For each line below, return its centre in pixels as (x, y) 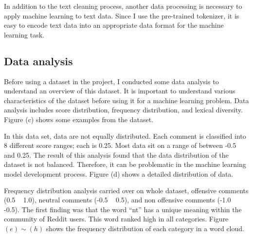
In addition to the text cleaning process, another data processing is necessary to (123, 6)
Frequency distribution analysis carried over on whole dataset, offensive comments (126, 190)
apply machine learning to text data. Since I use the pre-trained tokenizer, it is (122, 15)
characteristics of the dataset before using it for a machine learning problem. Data (126, 100)
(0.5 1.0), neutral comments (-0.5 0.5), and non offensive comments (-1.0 (117, 200)
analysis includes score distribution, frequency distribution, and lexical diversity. (123, 110)
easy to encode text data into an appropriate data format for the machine (114, 25)
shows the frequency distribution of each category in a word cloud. (145, 228)
